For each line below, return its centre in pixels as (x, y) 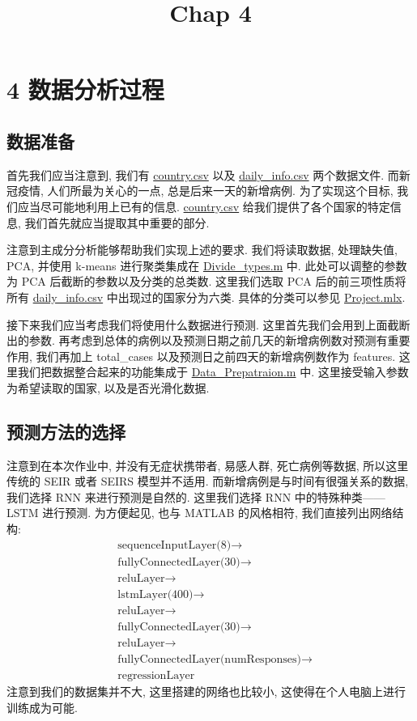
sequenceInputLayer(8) (174, 545)
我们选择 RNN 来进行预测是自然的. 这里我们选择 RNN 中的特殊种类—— (196, 496)
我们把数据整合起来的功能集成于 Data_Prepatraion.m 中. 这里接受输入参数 (213, 372)
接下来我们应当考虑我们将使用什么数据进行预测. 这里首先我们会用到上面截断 (208, 324)
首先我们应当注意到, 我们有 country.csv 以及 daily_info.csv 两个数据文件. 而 (203, 174)
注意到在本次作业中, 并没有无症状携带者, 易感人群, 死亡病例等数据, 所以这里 (208, 465)
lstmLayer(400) (155, 594)
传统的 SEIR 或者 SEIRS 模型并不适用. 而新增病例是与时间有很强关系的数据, (208, 481)
